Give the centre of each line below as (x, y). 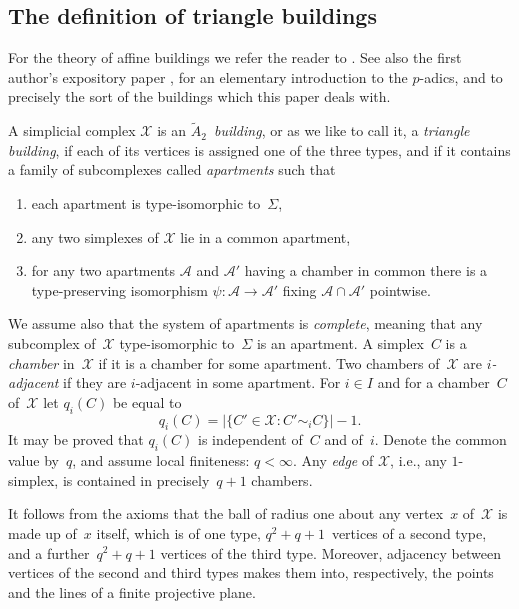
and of (343, 439)
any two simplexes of (95, 236)
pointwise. (400, 289)
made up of (42, 532)
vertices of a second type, (409, 532)
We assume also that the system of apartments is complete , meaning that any (245, 323)
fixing (299, 289)
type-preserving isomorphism (119, 289)
